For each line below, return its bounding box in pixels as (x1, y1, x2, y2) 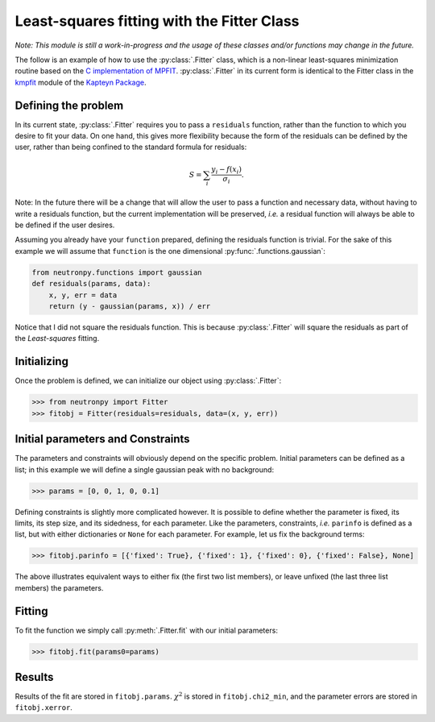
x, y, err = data (48, 290, 118, 300)
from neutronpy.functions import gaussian (31, 268, 202, 277)
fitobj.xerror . (14, 703, 72, 712)
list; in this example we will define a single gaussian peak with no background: (14, 464, 274, 475)
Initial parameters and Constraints (14, 432, 190, 446)
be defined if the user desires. (14, 220, 115, 230)
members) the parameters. (14, 583, 104, 592)
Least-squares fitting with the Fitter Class (14, 12, 300, 30)
